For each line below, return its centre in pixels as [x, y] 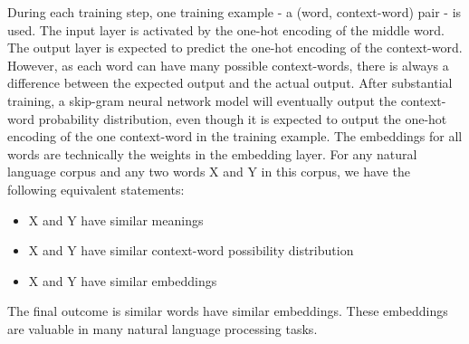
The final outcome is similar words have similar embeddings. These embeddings [228, 311]
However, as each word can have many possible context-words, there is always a [228, 65]
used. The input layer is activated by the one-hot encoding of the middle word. [226, 29]
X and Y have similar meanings [116, 220]
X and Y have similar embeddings [123, 280]
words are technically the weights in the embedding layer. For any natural [212, 153]
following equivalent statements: [96, 189]
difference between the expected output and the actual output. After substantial [230, 83]
